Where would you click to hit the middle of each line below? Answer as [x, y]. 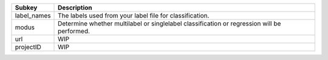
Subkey [26, 8]
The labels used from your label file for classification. [134, 15]
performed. [74, 31]
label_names [33, 15]
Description [75, 8]
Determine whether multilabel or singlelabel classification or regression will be [169, 23]
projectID [28, 47]
